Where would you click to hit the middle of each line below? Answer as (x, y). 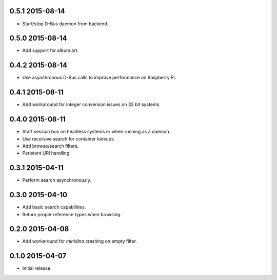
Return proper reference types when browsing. (72, 214)
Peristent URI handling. (47, 153)
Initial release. (37, 268)
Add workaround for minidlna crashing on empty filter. (80, 241)
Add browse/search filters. (51, 146)
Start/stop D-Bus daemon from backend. (65, 24)
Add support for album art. (51, 50)
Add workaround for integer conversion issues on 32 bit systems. (92, 104)
